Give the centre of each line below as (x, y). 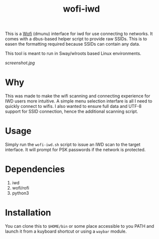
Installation (28, 213)
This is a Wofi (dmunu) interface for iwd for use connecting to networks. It (79, 34)
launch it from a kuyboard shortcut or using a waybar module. (66, 231)
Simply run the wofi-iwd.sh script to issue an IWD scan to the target (73, 145)
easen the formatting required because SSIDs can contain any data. (73, 44)
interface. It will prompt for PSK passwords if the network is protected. (75, 150)
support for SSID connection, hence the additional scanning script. (72, 111)
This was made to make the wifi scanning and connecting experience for (78, 96)
